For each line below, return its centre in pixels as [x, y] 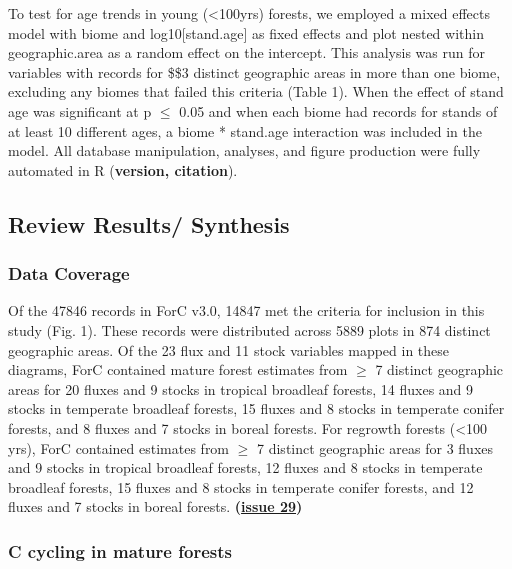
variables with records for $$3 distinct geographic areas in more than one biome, [254, 71]
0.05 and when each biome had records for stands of [338, 110]
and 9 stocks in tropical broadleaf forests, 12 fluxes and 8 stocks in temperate [245, 467]
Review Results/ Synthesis [149, 223]
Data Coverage [69, 273]
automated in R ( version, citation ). [123, 169]
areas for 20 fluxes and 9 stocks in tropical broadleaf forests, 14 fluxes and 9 [241, 388]
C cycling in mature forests [120, 550]
